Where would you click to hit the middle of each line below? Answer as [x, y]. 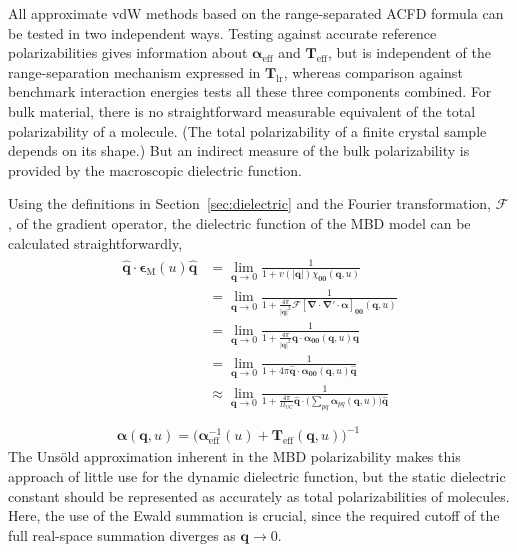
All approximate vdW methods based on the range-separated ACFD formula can [256, 13]
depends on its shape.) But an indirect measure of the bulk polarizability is [239, 150]
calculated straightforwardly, [95, 242]
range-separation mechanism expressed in [134, 71]
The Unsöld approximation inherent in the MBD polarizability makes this [234, 456]
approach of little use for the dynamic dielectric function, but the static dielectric [257, 475]
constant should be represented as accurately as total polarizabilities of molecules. [259, 495]
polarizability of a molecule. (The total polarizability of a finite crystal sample [247, 130]
